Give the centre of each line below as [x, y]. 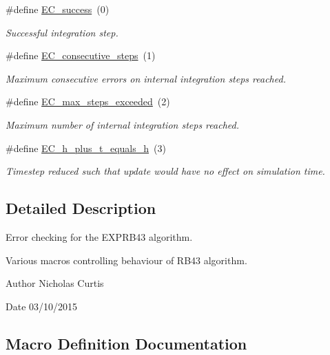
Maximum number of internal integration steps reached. [122, 124]
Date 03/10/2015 [42, 306]
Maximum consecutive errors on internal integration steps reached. [146, 78]
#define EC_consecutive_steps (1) [81, 55]
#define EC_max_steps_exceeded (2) [88, 101]
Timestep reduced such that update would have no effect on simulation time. [165, 171]
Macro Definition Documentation [126, 343]
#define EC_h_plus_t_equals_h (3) [86, 148]
